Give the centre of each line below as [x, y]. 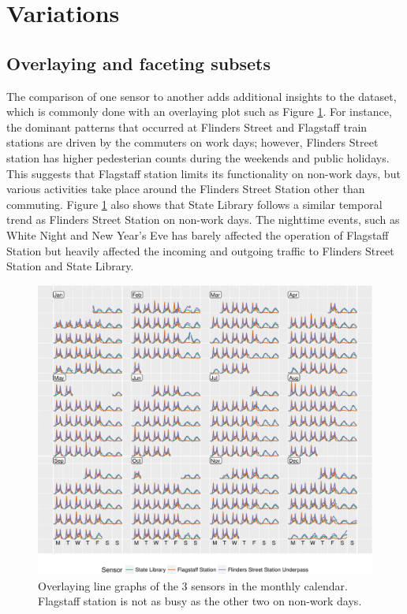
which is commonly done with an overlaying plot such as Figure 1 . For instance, [199, 112]
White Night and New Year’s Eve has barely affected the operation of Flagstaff [198, 234]
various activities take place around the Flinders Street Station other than [186, 189]
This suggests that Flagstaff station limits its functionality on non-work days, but [203, 173]
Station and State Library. [70, 266]
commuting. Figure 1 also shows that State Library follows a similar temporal [194, 204]
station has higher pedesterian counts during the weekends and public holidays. [198, 157]
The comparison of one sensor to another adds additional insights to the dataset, [202, 96]
